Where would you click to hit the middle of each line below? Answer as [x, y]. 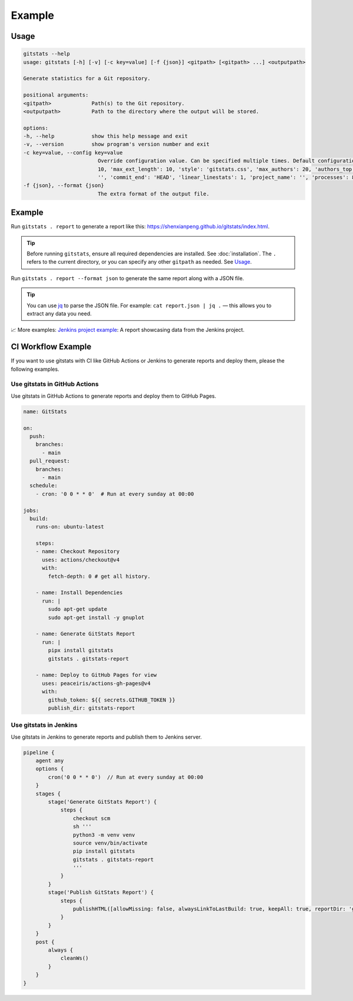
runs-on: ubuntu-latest [70, 527]
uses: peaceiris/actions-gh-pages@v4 [96, 683]
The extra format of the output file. [154, 194]
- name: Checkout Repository [78, 551]
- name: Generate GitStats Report [85, 634]
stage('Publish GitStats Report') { [101, 892]
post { [45, 942]
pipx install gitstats [81, 651]
